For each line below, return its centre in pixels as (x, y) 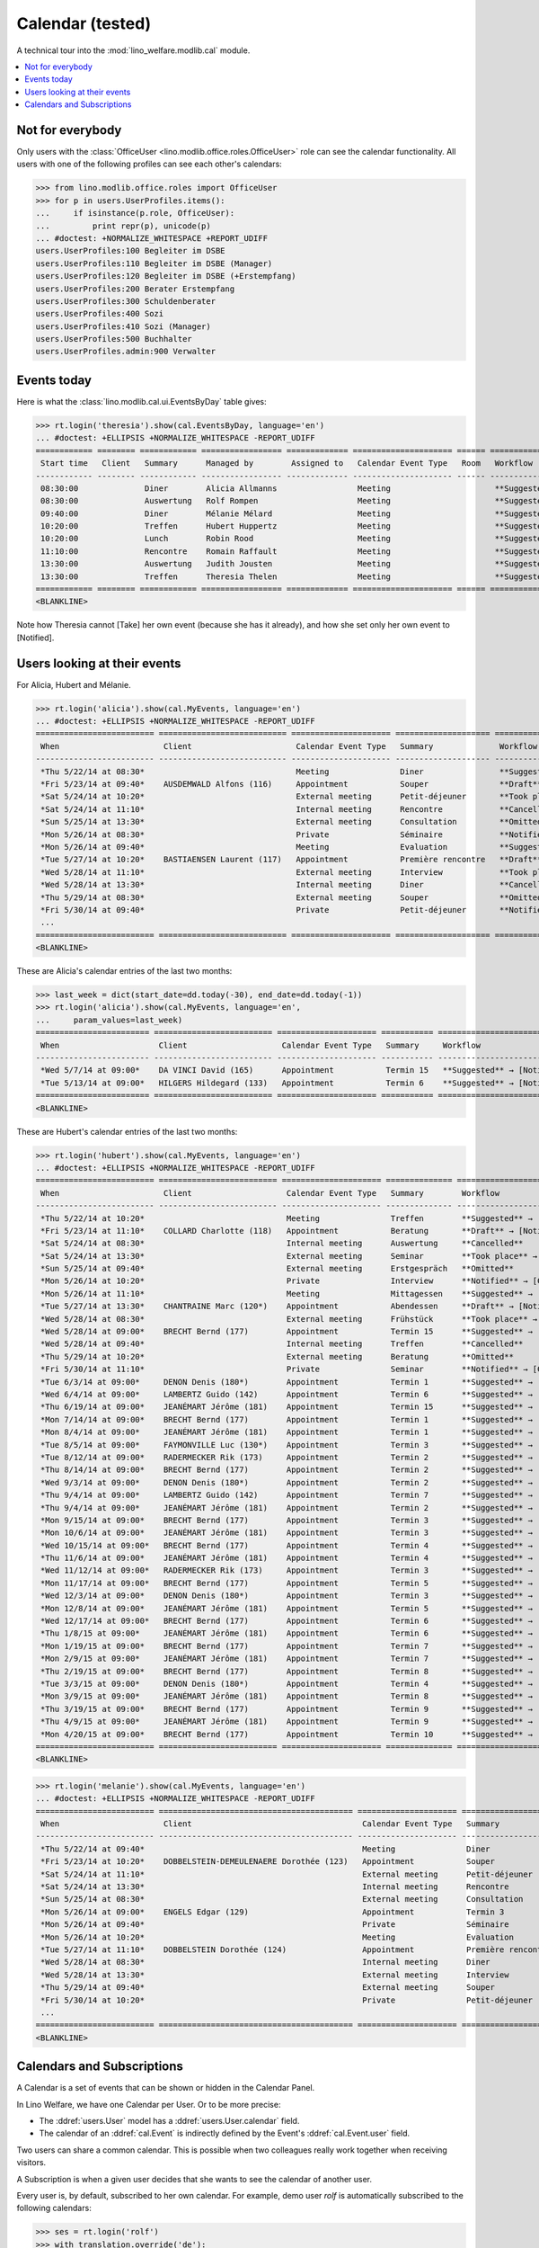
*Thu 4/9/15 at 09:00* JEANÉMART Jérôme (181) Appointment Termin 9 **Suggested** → (287, 1722)
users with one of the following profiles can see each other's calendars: (149, 164)
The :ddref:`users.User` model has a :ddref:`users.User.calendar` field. (169, 2120)
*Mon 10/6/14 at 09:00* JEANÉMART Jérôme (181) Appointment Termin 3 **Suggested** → (287, 1533)
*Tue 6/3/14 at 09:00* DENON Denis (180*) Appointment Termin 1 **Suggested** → (287, 1382)
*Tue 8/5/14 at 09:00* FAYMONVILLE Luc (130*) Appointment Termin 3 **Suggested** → (287, 1445)
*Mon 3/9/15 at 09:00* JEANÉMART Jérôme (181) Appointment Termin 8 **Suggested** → (287, 1696)
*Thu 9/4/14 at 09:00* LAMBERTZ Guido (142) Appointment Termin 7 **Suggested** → (287, 1495)
